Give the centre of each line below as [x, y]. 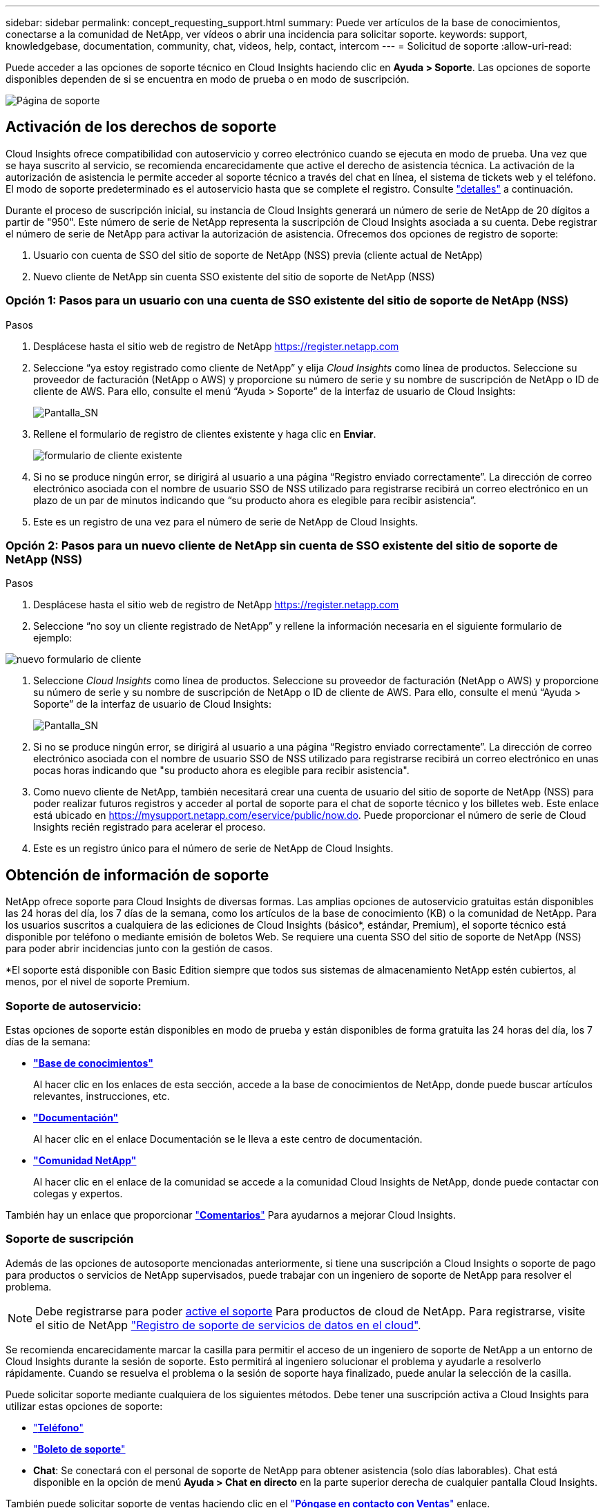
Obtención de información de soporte [137, 875]
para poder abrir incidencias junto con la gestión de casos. [139, 949]
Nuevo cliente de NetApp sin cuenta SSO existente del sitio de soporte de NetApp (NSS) [234, 276]
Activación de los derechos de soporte [141, 127]
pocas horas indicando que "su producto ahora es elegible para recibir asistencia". [221, 771]
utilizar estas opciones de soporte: [84, 1406]
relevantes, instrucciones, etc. [102, 1096]
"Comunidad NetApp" [85, 1160]
